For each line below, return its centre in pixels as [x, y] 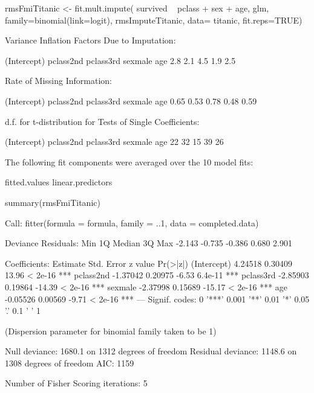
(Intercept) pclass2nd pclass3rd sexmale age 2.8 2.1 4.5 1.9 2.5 [120, 60]
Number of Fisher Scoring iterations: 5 [76, 383]
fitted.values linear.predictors [59, 182]
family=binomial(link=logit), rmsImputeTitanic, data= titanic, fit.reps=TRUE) [154, 20]
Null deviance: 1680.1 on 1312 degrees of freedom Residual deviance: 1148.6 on [151, 351]
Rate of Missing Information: [58, 81]
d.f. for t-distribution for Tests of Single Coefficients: [102, 121]
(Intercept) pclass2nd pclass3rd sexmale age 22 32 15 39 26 [114, 142]
